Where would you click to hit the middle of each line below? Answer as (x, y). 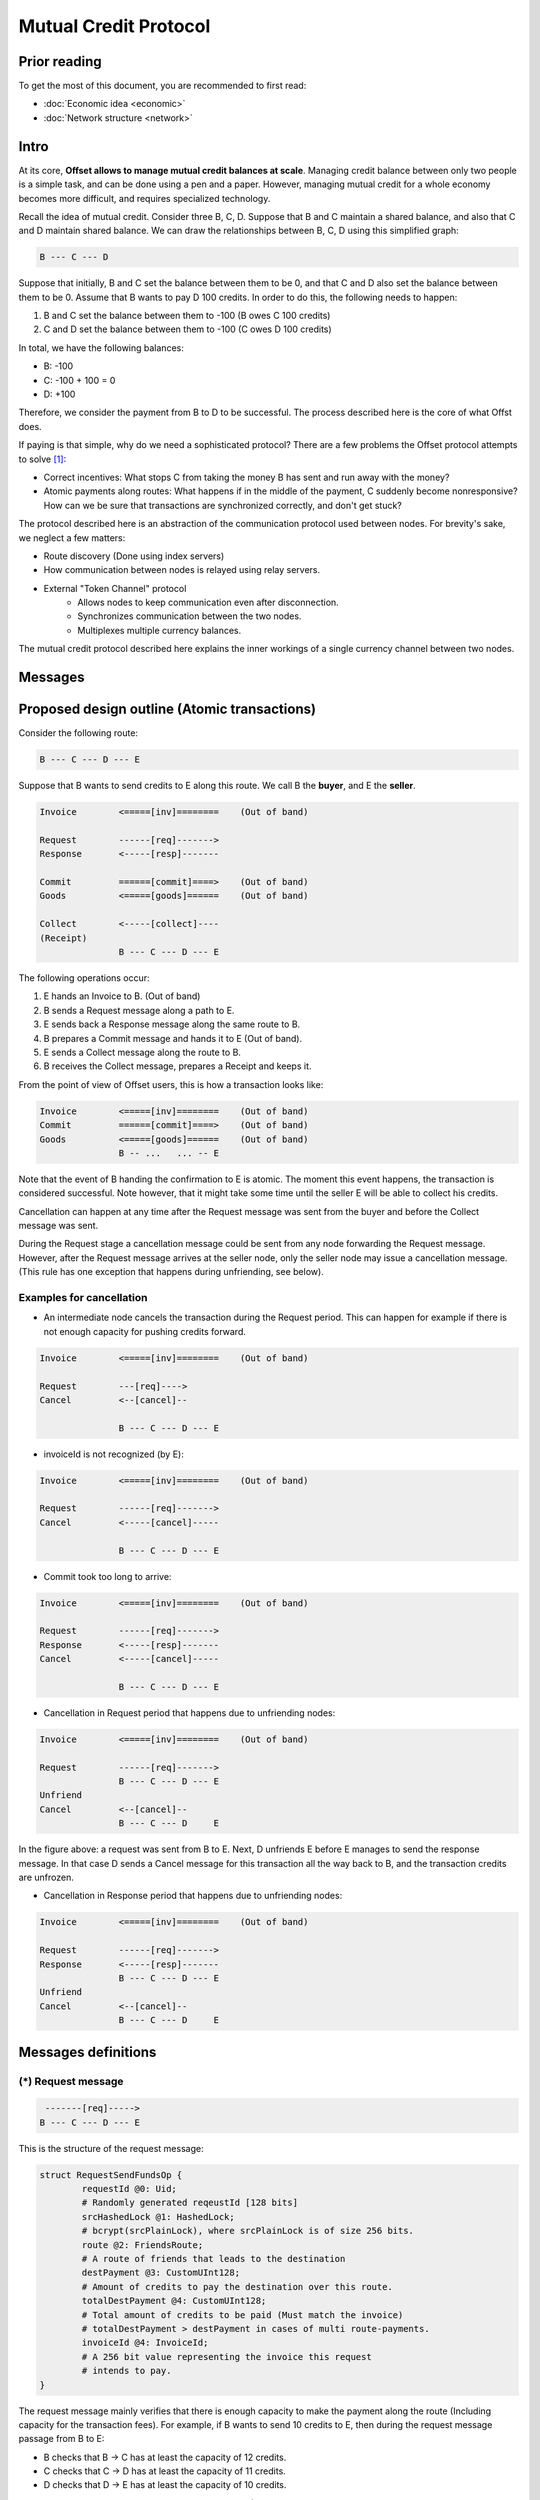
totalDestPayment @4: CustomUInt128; (174, 2301)
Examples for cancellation (83, 1298)
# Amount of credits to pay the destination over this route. (237, 2286)
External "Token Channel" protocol (115, 588)
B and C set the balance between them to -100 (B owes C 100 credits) (187, 316)
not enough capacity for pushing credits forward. (145, 1331)
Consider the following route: (78, 733)
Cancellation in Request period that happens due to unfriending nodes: (189, 1712)
